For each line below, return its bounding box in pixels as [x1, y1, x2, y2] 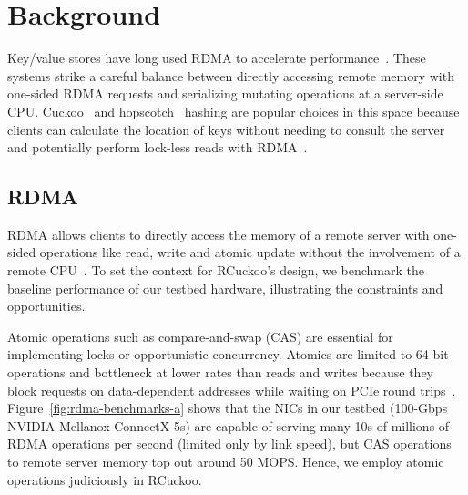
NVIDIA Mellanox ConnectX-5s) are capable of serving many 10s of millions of [7, 416, 450, 435]
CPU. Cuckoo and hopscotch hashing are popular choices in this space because [7, 101, 460, 120]
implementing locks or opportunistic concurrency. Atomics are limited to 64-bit [7, 345, 449, 364]
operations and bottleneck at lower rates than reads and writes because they [7, 363, 434, 382]
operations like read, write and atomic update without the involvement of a [39, 242, 461, 262]
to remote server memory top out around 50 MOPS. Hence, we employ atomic [7, 452, 444, 471]
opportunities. [7, 296, 86, 315]
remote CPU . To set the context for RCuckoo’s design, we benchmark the [7, 261, 425, 280]
